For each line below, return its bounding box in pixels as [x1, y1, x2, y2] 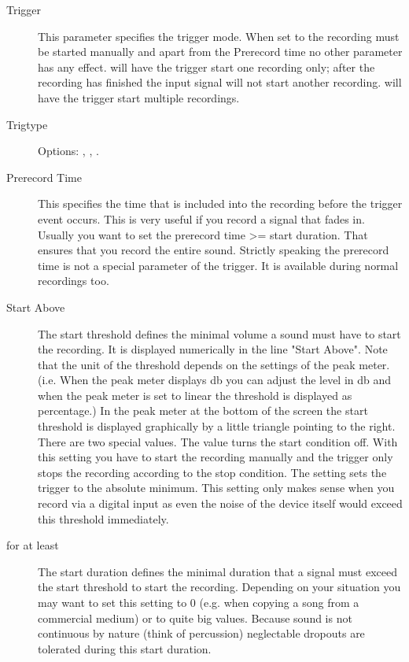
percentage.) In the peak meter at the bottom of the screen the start [38, 402, 368, 419]
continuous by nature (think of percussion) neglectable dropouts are [38, 625, 365, 642]
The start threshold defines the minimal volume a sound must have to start [38, 325, 401, 342]
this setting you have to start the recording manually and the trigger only [38, 449, 393, 465]
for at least [6, 537, 59, 553]
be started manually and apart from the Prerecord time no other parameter [38, 43, 403, 60]
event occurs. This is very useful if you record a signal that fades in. [38, 210, 365, 227]
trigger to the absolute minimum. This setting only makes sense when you [38, 479, 395, 496]
